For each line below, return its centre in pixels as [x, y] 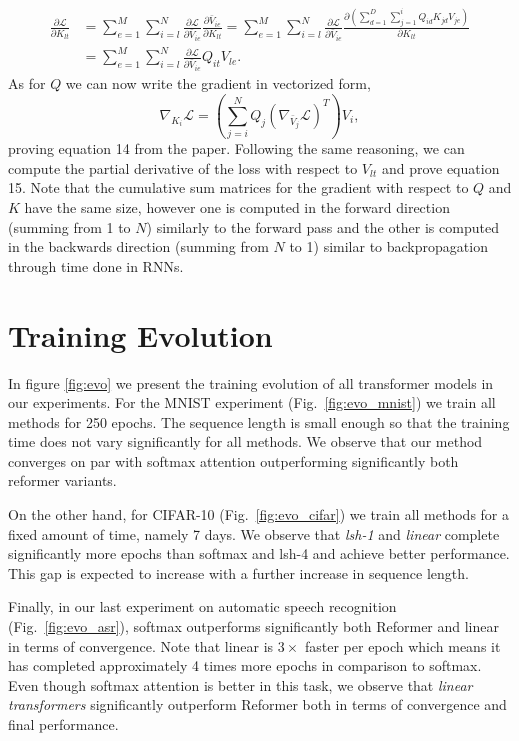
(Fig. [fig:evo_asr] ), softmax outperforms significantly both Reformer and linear [254, 626]
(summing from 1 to [69, 226]
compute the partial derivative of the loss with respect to [183, 167]
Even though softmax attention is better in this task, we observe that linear [240, 684]
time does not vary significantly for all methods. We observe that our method [245, 441]
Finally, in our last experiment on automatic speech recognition [202, 606]
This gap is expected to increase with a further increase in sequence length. [238, 572]
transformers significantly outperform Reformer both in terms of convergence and [257, 704]
